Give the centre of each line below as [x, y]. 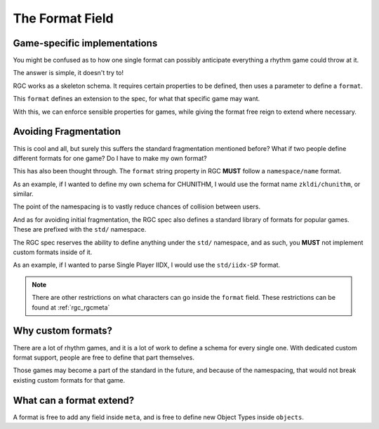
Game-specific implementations [85, 43]
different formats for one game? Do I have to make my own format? [110, 158]
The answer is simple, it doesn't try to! [68, 73]
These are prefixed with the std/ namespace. [80, 230]
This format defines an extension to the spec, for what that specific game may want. [137, 99]
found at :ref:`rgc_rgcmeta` [71, 307]
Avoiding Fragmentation [67, 132]
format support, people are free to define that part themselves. [104, 357]
